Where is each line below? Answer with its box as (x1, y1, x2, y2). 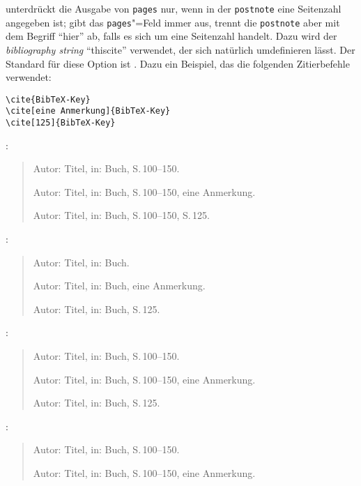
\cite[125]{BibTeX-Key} (6, 118, 116, 128)
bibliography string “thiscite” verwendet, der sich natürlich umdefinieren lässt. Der (6, 42, 355, 56)
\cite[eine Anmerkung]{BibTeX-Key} (6, 106, 171, 116)
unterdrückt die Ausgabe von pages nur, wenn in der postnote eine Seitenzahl (6, 1, 341, 15)
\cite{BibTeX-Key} (6, 94, 91, 105)
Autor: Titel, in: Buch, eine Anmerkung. (33, 278, 206, 293)
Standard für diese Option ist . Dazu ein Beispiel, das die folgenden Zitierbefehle (6, 56, 350, 70)
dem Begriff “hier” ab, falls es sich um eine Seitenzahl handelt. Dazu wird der (6, 29, 337, 43)
